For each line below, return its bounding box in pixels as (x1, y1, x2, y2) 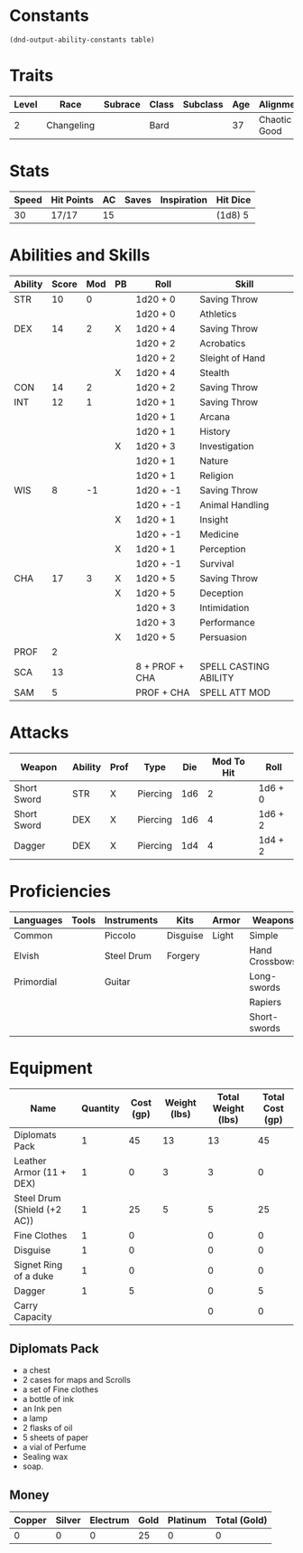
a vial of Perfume (22, 1442, 87, 1453)
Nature (199, 454, 229, 466)
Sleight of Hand (199, 352, 266, 364)
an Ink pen (22, 1403, 62, 1415)
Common (14, 928, 53, 941)
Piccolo (104, 928, 137, 941)
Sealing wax (22, 1452, 69, 1463)
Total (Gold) (215, 1514, 268, 1527)
